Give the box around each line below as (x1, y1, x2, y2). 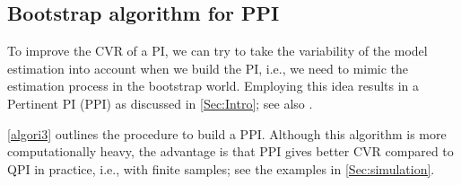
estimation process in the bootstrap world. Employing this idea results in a (7, 76, 420, 95)
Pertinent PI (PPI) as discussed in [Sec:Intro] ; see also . (7, 93, 313, 112)
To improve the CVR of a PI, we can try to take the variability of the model (7, 41, 428, 60)
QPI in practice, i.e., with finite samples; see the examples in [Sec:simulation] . (7, 159, 435, 178)
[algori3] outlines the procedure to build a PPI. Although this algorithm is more (7, 124, 447, 143)
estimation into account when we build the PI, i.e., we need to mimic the (7, 58, 409, 77)
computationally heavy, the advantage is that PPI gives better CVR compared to (7, 142, 454, 161)
